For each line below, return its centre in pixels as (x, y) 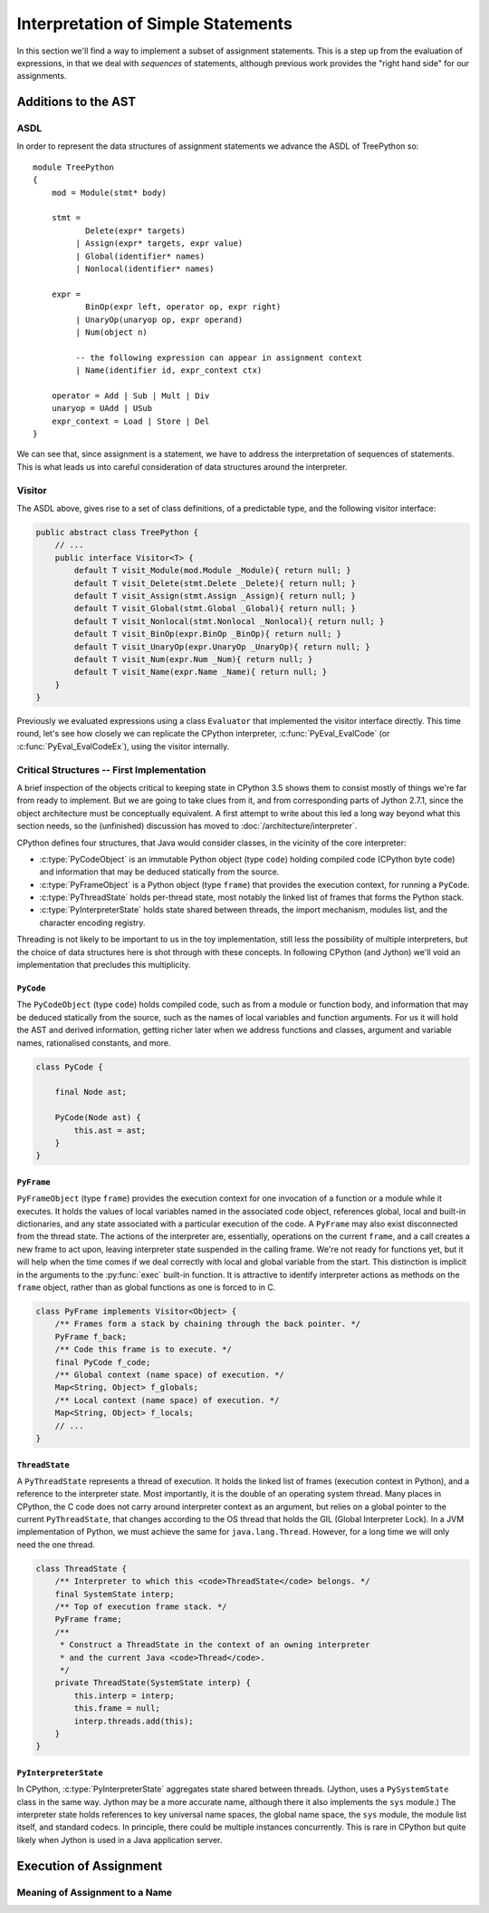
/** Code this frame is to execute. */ (144, 1350)
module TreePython (74, 167)
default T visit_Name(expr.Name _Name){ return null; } (201, 672)
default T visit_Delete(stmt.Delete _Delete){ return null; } (215, 583)
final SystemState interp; (115, 1594)
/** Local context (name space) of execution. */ (167, 1400)
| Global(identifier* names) (140, 256)
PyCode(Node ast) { (98, 1118)
